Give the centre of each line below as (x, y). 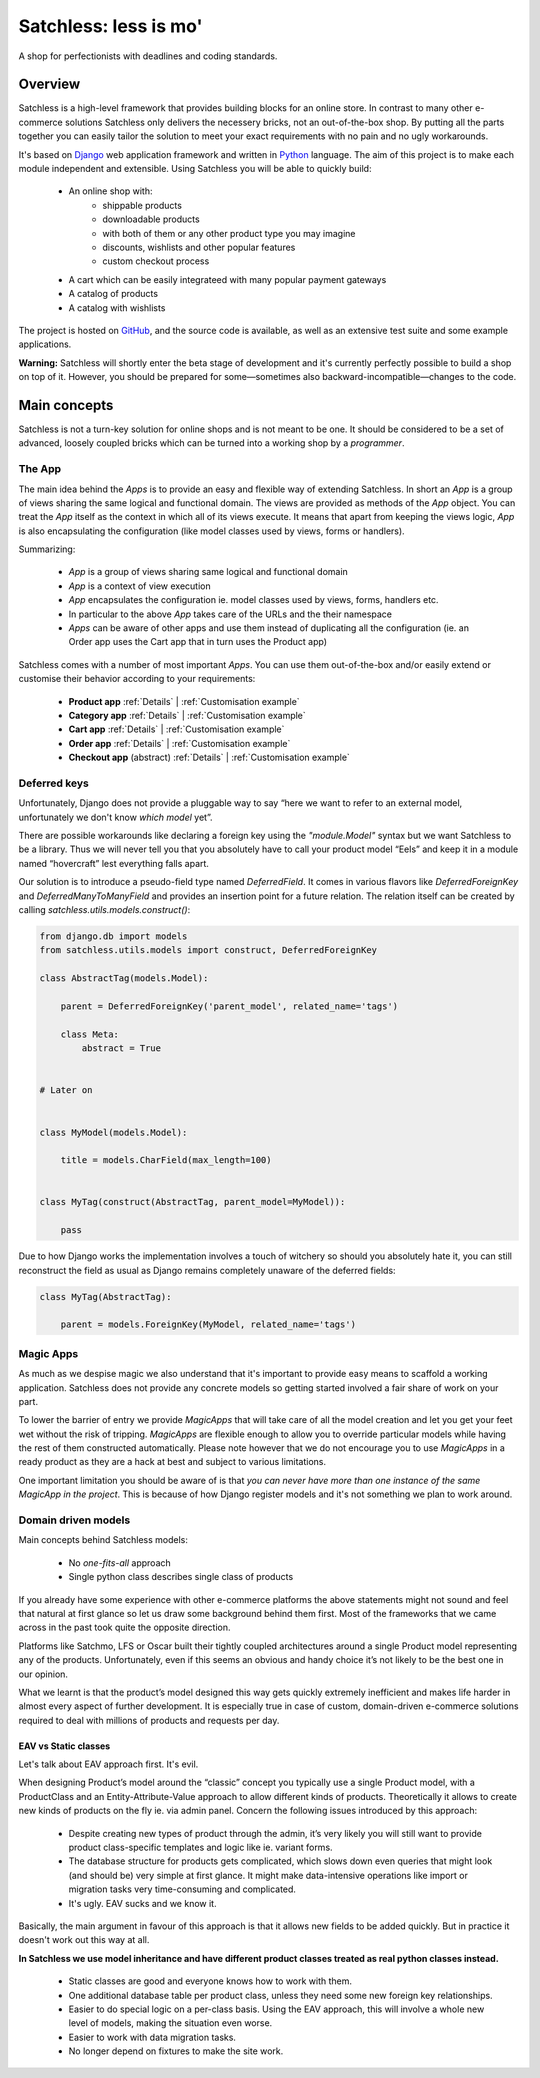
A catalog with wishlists (117, 307)
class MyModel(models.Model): (113, 1132)
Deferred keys (54, 783)
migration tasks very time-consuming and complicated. (182, 1889)
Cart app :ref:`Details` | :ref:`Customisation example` (176, 729)
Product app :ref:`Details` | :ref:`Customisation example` (184, 701)
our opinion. (43, 1674)
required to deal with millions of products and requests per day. (149, 1720)
